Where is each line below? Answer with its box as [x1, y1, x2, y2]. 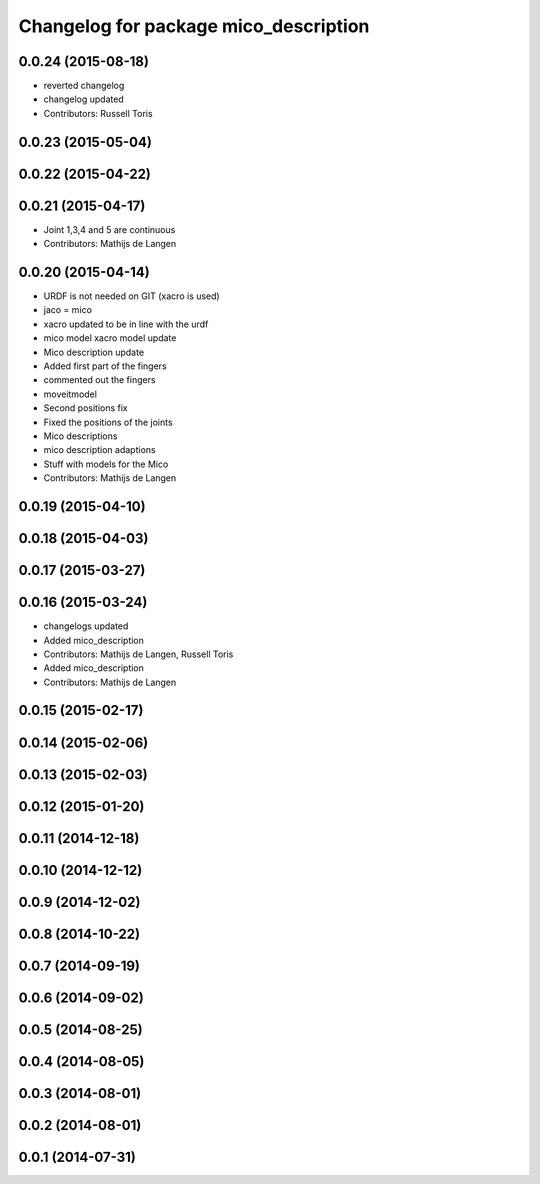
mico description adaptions [43, 444, 156, 456]
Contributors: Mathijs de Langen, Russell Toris [43, 648, 234, 660]
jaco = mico [43, 304, 92, 316]
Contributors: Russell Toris [43, 107, 154, 119]
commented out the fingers [43, 374, 156, 386]
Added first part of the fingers [43, 360, 167, 372]
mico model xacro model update [43, 332, 177, 344]
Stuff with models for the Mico [43, 458, 169, 470]
